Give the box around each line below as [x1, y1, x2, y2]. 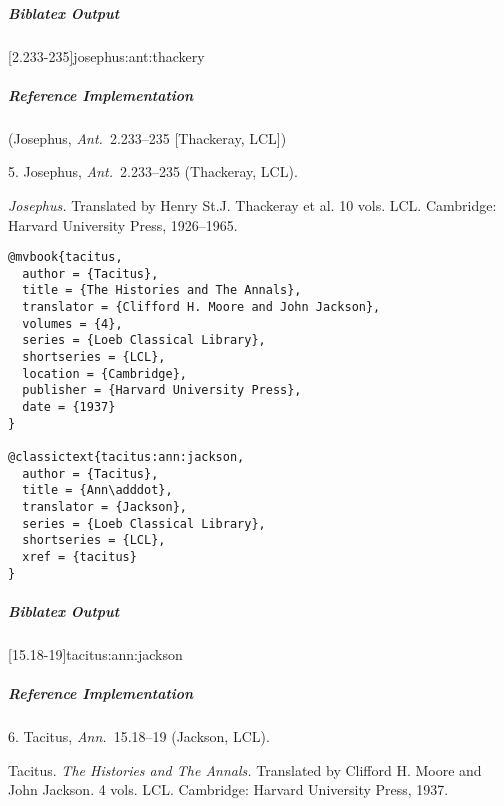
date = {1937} [22, 400, 116, 414]
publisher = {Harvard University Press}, [22, 383, 302, 398]
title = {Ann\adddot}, [22, 483, 173, 498]
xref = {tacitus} [22, 549, 137, 564]
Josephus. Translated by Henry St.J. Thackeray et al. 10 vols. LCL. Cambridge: [8, 194, 497, 215]
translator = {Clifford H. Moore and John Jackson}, [22, 300, 381, 315]
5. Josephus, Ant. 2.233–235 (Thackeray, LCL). [8, 161, 298, 182]
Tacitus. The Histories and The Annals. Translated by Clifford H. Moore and [8, 759, 482, 780]
